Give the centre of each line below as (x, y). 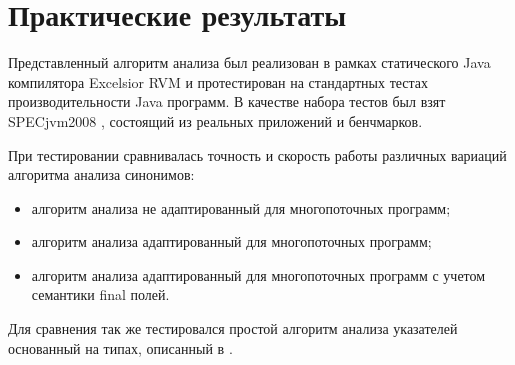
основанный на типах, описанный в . (120, 347)
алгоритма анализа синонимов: (101, 174)
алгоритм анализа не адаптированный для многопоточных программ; (241, 207)
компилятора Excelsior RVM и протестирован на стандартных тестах (218, 81)
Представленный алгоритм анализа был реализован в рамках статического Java (249, 62)
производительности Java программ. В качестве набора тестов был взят (227, 101)
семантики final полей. (100, 294)
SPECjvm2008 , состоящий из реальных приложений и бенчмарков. (215, 120)
